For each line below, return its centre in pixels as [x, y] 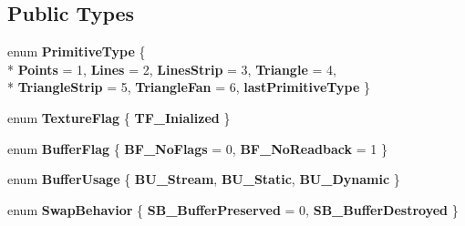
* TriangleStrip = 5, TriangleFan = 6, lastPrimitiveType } [189, 87]
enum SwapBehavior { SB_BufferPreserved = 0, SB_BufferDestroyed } [233, 209]
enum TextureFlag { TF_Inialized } [119, 117]
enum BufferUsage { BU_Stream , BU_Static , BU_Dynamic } [204, 179]
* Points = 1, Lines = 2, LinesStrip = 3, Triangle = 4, [172, 69]
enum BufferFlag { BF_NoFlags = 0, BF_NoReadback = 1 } [197, 148]
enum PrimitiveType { [77, 51]
